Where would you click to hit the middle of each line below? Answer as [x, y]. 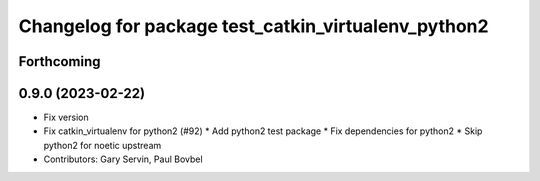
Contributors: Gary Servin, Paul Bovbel [123, 159]
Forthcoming [59, 61]
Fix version [66, 117]
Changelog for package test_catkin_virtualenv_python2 [253, 26]
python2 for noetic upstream [102, 145]
